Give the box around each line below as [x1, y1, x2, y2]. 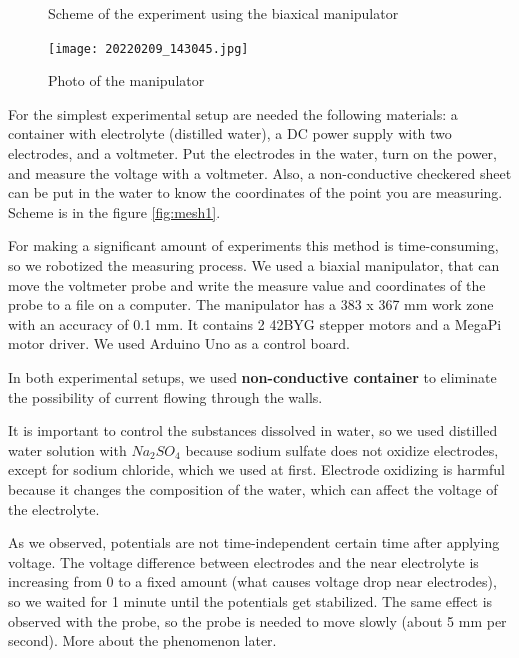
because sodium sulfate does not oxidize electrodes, [185, 439, 499, 460]
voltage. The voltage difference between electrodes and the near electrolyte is [8, 551, 479, 572]
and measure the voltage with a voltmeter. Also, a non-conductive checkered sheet [8, 162, 512, 183]
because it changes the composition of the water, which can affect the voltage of [8, 478, 498, 499]
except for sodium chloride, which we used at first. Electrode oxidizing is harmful [8, 459, 505, 480]
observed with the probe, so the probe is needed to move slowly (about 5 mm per [8, 610, 507, 631]
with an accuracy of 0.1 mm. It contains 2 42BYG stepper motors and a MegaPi [8, 313, 502, 334]
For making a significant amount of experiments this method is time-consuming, [8, 235, 499, 256]
